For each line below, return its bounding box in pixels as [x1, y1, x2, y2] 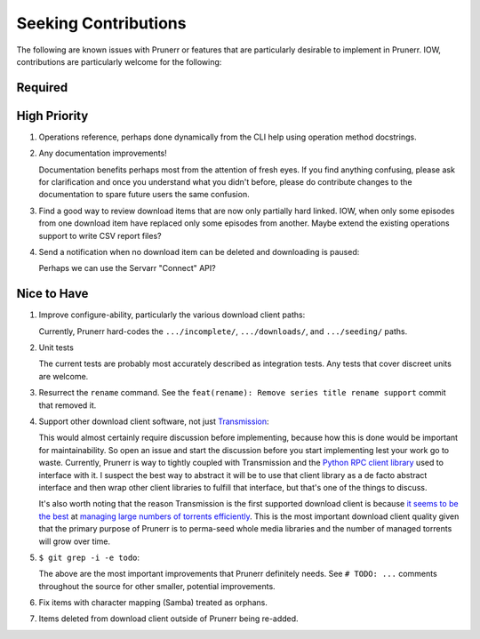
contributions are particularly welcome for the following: [16, 56, 222, 67]
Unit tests [38, 342, 75, 353]
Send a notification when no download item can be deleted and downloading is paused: [38, 246, 360, 257]
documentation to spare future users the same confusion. [38, 189, 250, 200]
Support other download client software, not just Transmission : [38, 416, 269, 427]
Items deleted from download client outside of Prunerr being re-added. [38, 613, 299, 624]
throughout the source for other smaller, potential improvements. [38, 580, 276, 591]
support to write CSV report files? [38, 230, 162, 241]
